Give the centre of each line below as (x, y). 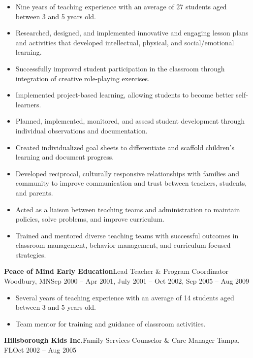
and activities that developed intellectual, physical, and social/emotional (125, 42)
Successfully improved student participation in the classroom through (120, 68)
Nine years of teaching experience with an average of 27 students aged (121, 6)
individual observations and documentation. (81, 130)
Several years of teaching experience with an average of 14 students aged (125, 297)
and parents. (34, 192)
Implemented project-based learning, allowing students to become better (125, 95)
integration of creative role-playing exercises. (82, 78)
